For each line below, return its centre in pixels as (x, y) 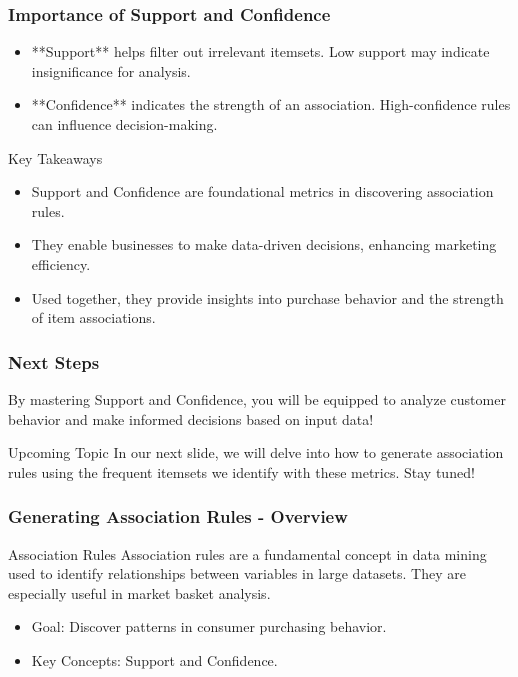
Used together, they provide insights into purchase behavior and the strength (267, 297)
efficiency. (61, 263)
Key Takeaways (55, 157)
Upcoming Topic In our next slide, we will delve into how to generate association (256, 452)
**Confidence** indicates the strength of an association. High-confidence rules (271, 104)
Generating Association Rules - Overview (178, 516)
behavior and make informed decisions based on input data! (191, 418)
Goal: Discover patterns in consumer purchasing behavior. (209, 626)
